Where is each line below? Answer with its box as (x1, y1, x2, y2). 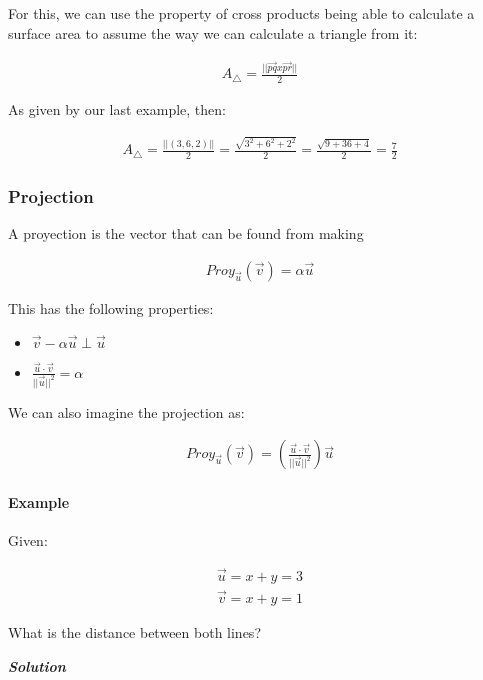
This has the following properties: (8, 297, 214, 318)
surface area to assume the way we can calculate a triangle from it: (8, 22, 418, 43)
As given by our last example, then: (8, 98, 226, 119)
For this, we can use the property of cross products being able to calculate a (8, 3, 475, 23)
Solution (8, 655, 66, 676)
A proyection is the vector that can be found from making (8, 223, 364, 244)
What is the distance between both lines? (8, 622, 261, 643)
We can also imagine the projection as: (8, 401, 245, 422)
